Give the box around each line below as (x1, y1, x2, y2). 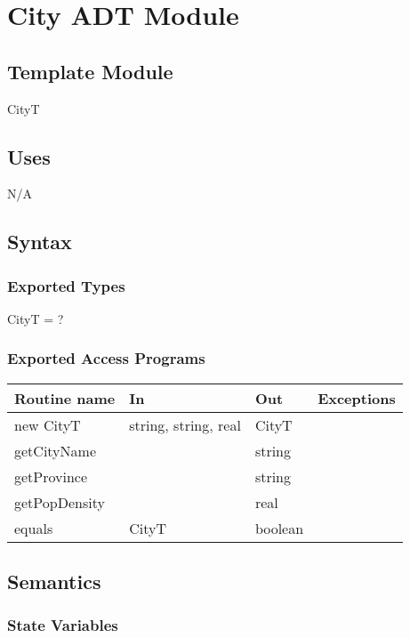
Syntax (7, 228, 72, 255)
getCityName (14, 440, 96, 461)
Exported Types (7, 274, 125, 296)
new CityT (14, 414, 81, 435)
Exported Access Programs (7, 347, 205, 369)
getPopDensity (14, 491, 105, 513)
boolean (254, 517, 304, 538)
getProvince (14, 465, 88, 487)
